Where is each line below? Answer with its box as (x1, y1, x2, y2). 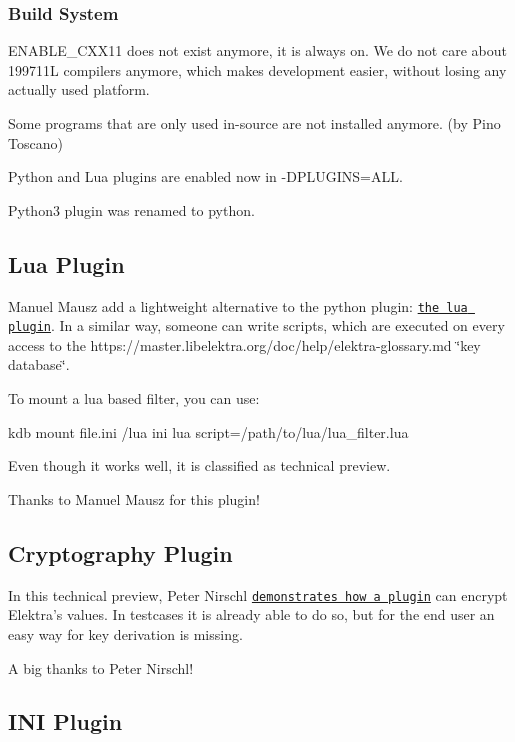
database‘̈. (8, 354, 70, 375)
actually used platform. (8, 79, 150, 100)
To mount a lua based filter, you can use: (8, 388, 260, 409)
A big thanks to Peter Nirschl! (8, 657, 194, 678)
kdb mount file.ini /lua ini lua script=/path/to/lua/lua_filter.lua (8, 421, 409, 442)
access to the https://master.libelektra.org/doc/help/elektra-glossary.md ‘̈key (8, 334, 481, 355)
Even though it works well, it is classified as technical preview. (8, 455, 391, 476)
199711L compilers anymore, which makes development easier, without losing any (8, 59, 507, 80)
